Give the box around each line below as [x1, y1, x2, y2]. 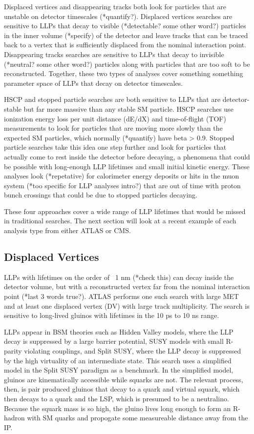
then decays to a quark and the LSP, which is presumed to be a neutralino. [4, 393, 229, 403]
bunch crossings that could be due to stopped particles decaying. [4, 190, 197, 200]
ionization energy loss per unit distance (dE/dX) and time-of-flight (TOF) [4, 113, 226, 123]
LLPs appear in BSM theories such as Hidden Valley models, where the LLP [4, 326, 233, 336]
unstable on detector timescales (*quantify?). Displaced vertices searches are [4, 11, 233, 21]
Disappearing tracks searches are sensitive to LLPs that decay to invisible [4, 49, 224, 59]
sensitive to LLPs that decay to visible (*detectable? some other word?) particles [4, 20, 246, 31]
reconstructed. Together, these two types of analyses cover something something [4, 68, 243, 79]
